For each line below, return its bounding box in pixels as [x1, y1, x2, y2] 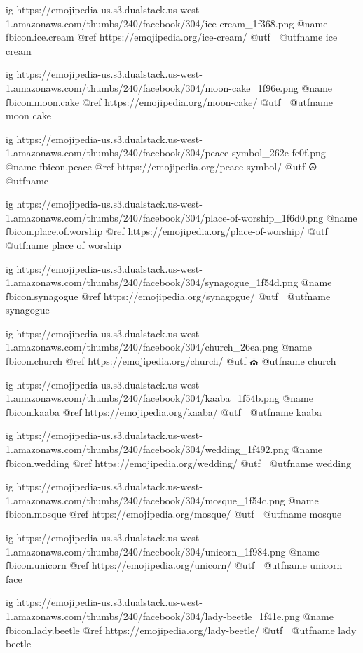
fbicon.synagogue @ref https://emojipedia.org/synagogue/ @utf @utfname [6, 288, 331, 303]
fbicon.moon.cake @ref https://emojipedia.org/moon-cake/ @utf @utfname [6, 94, 333, 109]
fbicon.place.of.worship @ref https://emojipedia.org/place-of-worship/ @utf [6, 224, 328, 238]
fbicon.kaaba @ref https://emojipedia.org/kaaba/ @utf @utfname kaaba [6, 404, 322, 419]
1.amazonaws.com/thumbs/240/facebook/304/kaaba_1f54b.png [6, 391, 280, 405]
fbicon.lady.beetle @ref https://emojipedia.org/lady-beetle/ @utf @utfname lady [6, 622, 357, 637]
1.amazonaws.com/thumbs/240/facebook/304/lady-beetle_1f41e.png [6, 608, 300, 623]
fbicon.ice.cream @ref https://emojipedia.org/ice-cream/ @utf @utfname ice [6, 29, 338, 44]
